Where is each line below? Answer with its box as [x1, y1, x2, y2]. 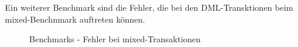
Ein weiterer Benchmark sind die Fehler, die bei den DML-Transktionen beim [5, 1, 294, 13]
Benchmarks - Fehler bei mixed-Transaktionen [29, 33, 201, 45]
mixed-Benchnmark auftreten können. [5, 12, 145, 25]
